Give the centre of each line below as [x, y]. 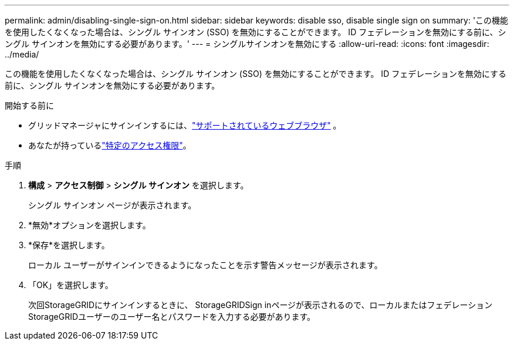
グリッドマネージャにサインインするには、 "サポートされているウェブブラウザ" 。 [185, 125]
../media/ [22, 54]
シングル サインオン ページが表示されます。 [112, 205]
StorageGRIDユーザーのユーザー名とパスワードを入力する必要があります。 [172, 317]
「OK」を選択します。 [71, 285]
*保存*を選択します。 [69, 245]
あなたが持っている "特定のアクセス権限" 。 [110, 145]
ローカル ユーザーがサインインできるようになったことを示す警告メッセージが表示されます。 [205, 265]
